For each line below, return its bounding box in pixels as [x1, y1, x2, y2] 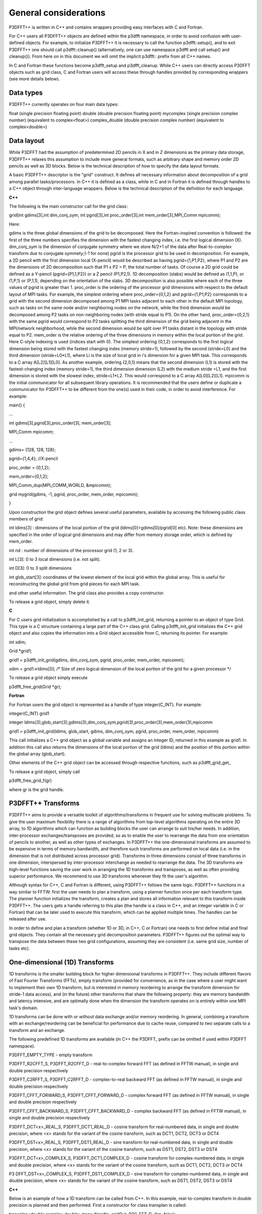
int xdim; [9, 639, 26, 645]
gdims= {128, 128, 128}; [9, 447, 56, 453]
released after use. [9, 916, 47, 922]
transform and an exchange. [9, 1027, 65, 1033]
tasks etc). [9, 945, 30, 951]
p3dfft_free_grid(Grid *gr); [9, 684, 62, 690]
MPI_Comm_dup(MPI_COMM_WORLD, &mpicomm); [9, 482, 112, 488]
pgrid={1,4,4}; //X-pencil [9, 455, 58, 461]
